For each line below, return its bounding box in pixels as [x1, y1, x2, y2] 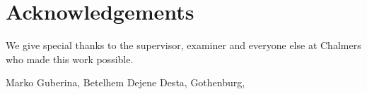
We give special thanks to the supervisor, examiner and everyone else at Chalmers [6, 38, 361, 53]
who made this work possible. [6, 51, 134, 66]
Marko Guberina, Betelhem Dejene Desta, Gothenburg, [6, 75, 245, 90]
